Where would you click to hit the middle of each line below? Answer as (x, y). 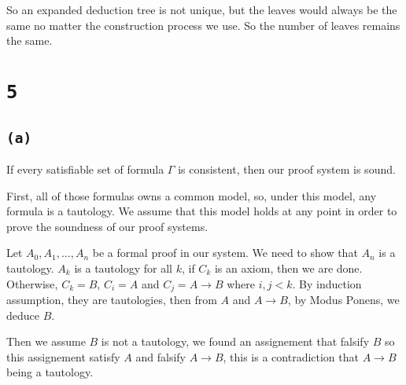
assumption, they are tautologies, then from (112, 300)
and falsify (161, 356)
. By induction (327, 283)
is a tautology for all (123, 268)
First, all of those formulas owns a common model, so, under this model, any (192, 195)
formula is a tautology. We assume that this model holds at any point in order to (202, 211)
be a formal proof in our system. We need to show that (225, 253)
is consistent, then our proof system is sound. (287, 169)
